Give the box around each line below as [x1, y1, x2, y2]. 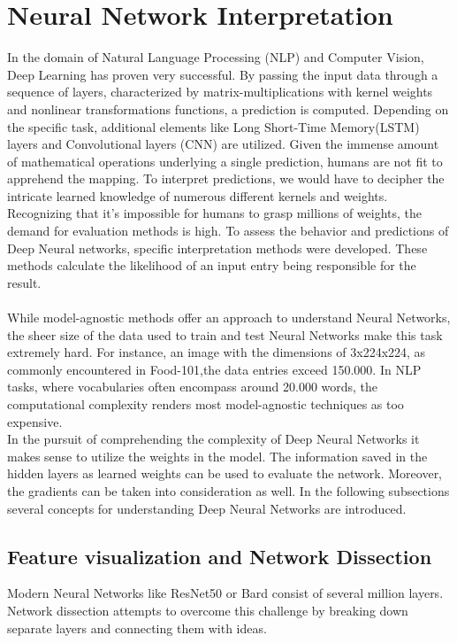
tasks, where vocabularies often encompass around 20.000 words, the [7, 377, 378, 396]
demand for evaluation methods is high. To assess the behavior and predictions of [7, 221, 449, 240]
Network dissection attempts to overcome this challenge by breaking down [7, 600, 408, 619]
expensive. [7, 412, 63, 430]
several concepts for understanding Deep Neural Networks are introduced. [7, 499, 407, 517]
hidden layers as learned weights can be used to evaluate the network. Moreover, [7, 464, 443, 483]
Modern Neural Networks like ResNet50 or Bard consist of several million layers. [7, 584, 444, 602]
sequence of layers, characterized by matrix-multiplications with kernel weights [7, 82, 433, 101]
